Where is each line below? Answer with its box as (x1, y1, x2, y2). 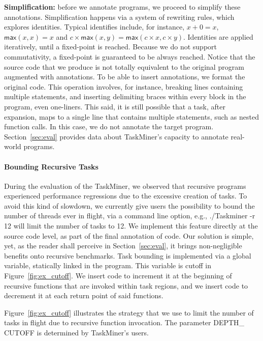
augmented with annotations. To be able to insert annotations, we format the (4, 71, 245, 82)
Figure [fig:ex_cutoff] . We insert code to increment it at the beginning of (4, 270, 232, 281)
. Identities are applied (183, 31, 253, 42)
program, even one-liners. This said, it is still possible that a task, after (4, 101, 225, 111)
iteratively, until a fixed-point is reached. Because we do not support (4, 41, 217, 52)
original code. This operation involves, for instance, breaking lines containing (4, 81, 243, 92)
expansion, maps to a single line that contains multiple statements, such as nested (4, 111, 259, 122)
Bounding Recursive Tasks (4, 161, 98, 172)
